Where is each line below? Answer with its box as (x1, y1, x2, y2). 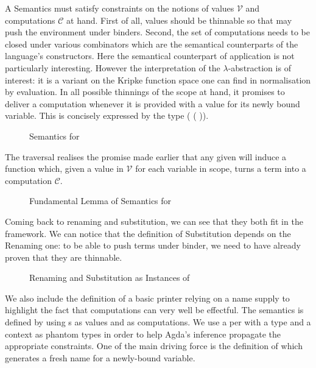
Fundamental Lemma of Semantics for (29, 194, 172, 207)
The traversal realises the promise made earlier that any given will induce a (5, 150, 287, 163)
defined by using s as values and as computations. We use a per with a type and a (5, 316, 311, 328)
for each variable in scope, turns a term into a (135, 162, 306, 175)
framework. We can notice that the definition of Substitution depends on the (5, 227, 291, 239)
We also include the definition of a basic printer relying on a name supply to (5, 291, 290, 304)
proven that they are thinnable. (5, 250, 122, 263)
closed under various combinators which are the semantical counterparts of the (5, 37, 298, 50)
